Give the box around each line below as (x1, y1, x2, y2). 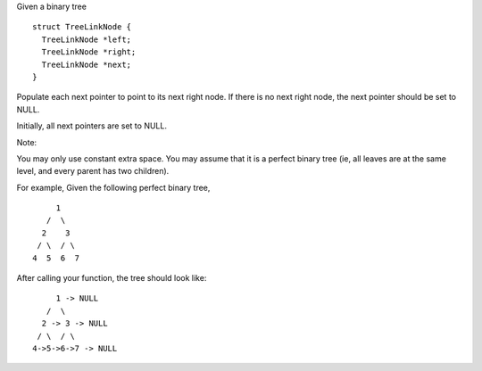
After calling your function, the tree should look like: (16, 273, 207, 284)
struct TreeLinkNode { (32, 22, 132, 32)
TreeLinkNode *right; (41, 47, 137, 57)
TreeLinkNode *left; (41, 34, 132, 45)
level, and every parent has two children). (16, 166, 170, 177)
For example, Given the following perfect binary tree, (16, 182, 211, 193)
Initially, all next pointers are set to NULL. (16, 120, 167, 131)
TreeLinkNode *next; (41, 59, 132, 70)
